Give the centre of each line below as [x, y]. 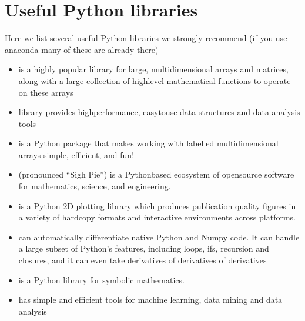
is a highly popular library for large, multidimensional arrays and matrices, [153, 69]
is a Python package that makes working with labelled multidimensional [148, 143]
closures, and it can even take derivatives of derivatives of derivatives [143, 260]
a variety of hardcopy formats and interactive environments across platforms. [157, 217]
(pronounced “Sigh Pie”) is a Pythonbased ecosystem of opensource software [156, 174]
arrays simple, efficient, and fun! [76, 154]
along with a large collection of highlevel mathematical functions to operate [155, 80]
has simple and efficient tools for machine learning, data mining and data [150, 300]
